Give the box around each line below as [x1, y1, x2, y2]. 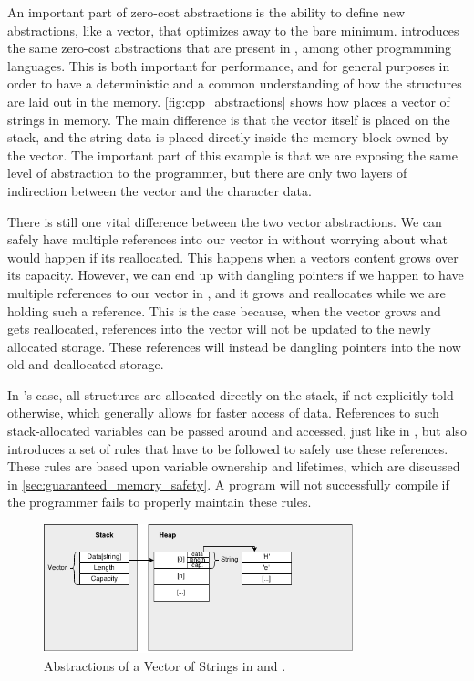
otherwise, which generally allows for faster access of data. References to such [7, 403, 439, 422]
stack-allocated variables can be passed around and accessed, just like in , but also [7, 421, 467, 440]
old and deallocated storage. [7, 355, 164, 374]
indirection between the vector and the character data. [7, 181, 312, 200]
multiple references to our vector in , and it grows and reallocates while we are [7, 283, 446, 302]
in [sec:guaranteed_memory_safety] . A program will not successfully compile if [7, 474, 449, 493]
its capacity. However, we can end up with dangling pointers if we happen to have [7, 265, 464, 284]
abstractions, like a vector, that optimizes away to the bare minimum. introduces [7, 20, 459, 39]
